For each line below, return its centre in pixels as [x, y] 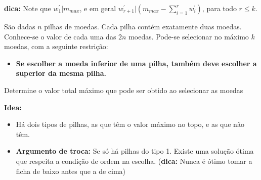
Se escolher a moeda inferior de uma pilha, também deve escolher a [136, 63]
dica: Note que [28, 8]
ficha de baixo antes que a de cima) [71, 171]
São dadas [20, 26]
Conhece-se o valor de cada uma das [60, 36]
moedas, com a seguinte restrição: [56, 46]
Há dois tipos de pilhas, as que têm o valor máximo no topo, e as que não [130, 124]
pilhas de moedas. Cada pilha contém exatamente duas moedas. [143, 26]
